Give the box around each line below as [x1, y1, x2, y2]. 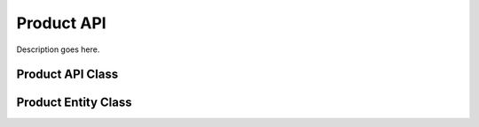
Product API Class [16, 67, 119, 82]
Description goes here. [16, 44, 100, 55]
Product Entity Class [16, 95, 132, 110]
